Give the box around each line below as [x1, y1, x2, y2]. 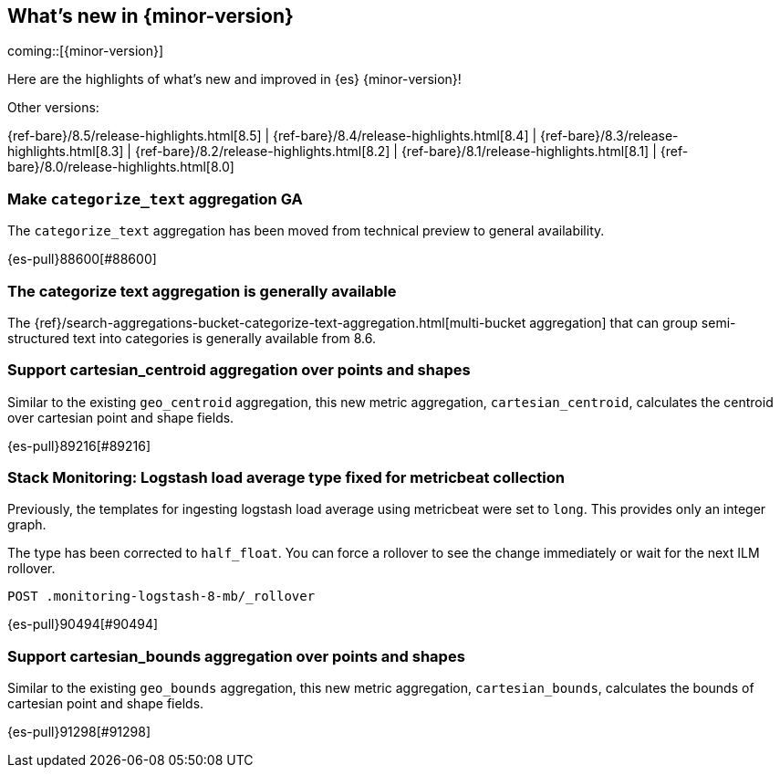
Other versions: [7, 99, 99, 116]
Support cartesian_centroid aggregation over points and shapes [7, 361, 471, 380]
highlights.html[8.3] [7, 143, 124, 160]
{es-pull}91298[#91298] [7, 724, 151, 740]
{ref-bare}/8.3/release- [540, 128, 679, 144]
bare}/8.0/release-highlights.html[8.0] [7, 159, 234, 175]
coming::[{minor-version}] [7, 43, 164, 59]
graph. [7, 517, 47, 533]
